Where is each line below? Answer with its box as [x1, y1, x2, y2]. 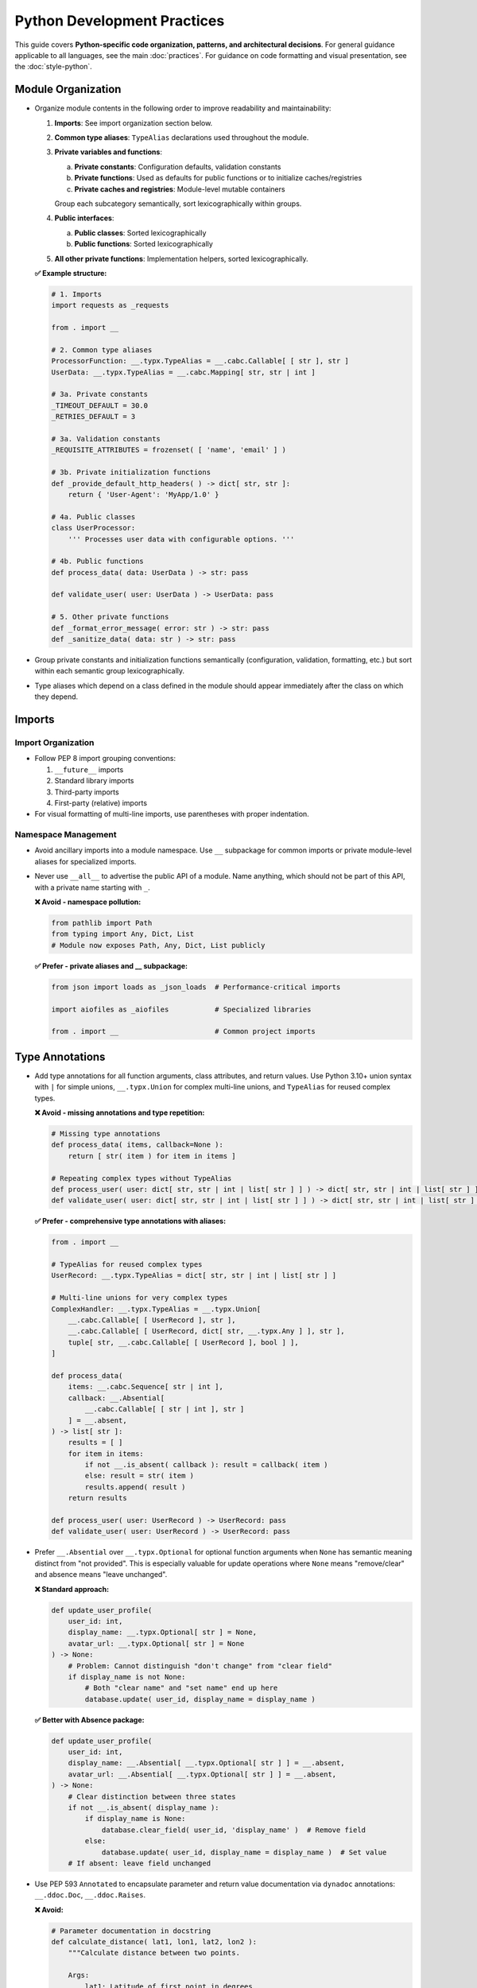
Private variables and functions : [54, 147, 163, 157]
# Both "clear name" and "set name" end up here [84, 1683, 278, 1693]
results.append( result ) [84, 1482, 186, 1491]
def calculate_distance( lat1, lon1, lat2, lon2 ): [51, 1937, 258, 1947]
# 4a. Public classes [51, 512, 136, 521]
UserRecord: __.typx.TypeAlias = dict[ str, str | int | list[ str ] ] [51, 1271, 337, 1280]
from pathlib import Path [51, 918, 153, 927]
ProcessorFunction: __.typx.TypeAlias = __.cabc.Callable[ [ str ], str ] [51, 356, 350, 366]
